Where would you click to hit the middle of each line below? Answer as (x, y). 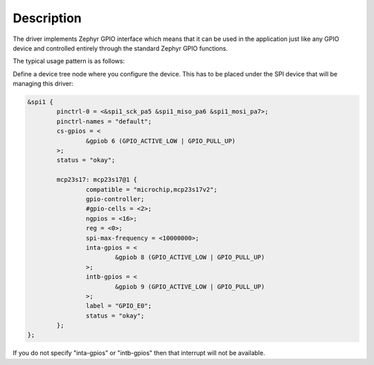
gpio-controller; (115, 199)
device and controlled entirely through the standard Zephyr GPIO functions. (121, 48)
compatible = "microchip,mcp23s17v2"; (151, 189)
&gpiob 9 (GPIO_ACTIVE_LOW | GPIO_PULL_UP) (190, 287)
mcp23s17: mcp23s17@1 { (97, 180)
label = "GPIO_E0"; (119, 306)
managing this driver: (43, 84)
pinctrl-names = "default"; (104, 121)
